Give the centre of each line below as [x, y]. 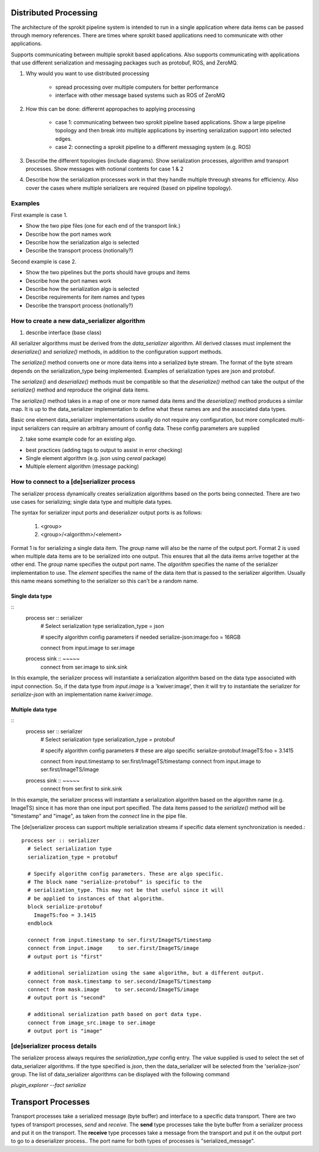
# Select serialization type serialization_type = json [102, 626]
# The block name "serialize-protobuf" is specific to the [115, 882]
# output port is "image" [65, 1031]
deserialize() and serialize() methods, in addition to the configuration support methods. [117, 351]
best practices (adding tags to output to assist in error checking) [104, 450]
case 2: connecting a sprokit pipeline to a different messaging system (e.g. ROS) [153, 147]
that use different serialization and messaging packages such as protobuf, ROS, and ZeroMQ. [124, 63]
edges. [64, 138]
